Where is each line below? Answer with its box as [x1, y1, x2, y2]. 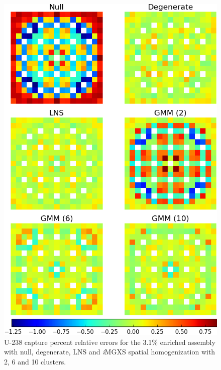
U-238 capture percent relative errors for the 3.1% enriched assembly [4, 336, 215, 347]
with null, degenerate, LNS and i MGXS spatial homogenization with [4, 346, 215, 357]
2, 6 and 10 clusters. [4, 356, 66, 366]
